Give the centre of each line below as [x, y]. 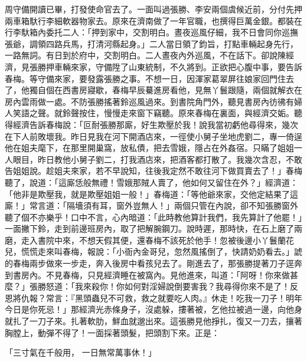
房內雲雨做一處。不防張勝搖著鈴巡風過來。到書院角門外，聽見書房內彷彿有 [149, 101]
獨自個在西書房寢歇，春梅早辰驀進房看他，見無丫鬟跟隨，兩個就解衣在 [166, 90]
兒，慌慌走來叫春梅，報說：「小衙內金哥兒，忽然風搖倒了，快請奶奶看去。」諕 [153, 251]
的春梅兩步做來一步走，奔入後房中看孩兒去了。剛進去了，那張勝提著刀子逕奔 [153, 263]
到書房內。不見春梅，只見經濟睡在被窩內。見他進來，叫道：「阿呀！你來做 [147, 274]
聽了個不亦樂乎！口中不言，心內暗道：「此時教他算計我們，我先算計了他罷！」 [153, 217]
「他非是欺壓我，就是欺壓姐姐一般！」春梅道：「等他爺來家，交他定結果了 [147, 194]
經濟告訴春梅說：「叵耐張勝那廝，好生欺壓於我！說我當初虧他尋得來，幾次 [155, 124]
